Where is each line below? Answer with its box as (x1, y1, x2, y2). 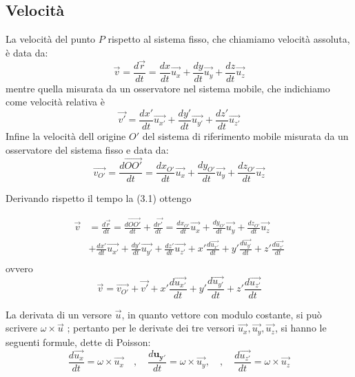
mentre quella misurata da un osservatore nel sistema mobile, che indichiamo (6, 81, 330, 95)
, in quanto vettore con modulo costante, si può (121, 307, 322, 321)
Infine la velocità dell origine (6, 128, 126, 143)
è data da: (6, 45, 48, 59)
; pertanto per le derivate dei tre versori (67, 320, 235, 335)
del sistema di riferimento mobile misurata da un (142, 128, 349, 143)
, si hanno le (274, 320, 327, 335)
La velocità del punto (6, 32, 96, 46)
